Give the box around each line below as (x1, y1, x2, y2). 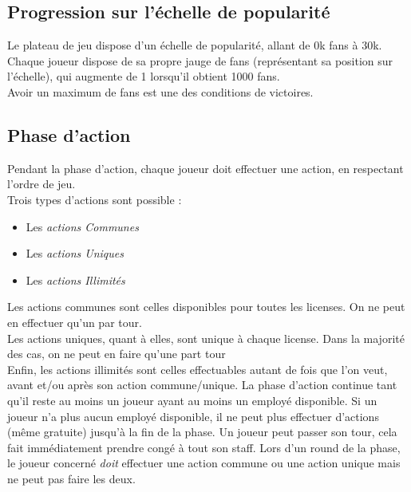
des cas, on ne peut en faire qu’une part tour (7, 345, 226, 362)
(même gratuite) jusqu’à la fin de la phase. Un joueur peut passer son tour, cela (7, 423, 397, 440)
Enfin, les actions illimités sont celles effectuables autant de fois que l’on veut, (7, 360, 388, 377)
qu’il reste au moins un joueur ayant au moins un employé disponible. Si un (7, 392, 377, 408)
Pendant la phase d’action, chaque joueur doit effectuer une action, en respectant (7, 159, 404, 176)
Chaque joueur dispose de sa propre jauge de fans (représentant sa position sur (7, 52, 393, 69)
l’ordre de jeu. (7, 175, 76, 192)
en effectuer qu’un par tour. (7, 313, 142, 330)
